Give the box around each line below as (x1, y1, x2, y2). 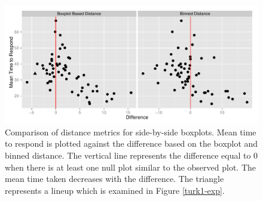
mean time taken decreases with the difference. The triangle (5, 172, 224, 185)
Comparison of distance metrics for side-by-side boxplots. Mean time (5, 125, 256, 138)
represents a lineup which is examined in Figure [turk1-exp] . (5, 184, 225, 196)
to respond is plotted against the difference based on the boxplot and (5, 137, 258, 150)
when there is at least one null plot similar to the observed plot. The (5, 160, 256, 173)
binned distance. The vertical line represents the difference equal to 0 (5, 149, 258, 161)
